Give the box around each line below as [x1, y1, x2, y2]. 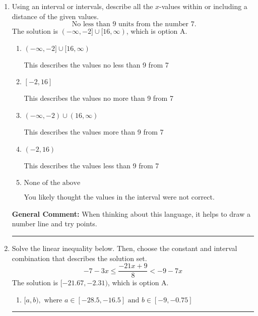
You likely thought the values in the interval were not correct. [24, 192, 215, 202]
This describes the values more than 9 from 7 [24, 126, 164, 137]
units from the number [118, 21, 189, 28]
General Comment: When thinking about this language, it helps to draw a [12, 208, 250, 219]
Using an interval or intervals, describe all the [12, 1, 153, 11]
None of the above [24, 179, 81, 187]
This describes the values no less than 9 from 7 [24, 59, 169, 70]
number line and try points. [12, 218, 97, 229]
